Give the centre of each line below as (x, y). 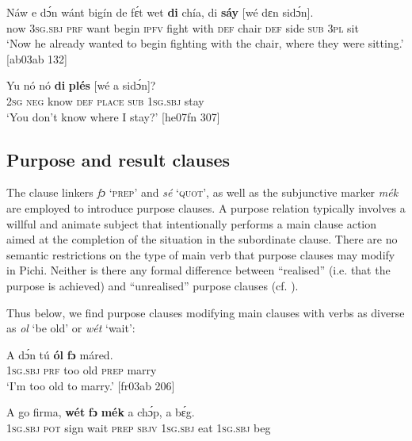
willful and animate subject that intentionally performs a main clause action (192, 223)
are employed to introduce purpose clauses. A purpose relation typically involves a (206, 207)
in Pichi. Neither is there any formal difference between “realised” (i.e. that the (198, 270)
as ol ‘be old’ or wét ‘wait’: (71, 328)
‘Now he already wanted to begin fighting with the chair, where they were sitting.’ (205, 43)
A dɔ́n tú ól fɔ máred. (60, 354)
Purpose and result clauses (118, 159)
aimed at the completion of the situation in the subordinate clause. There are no (202, 239)
